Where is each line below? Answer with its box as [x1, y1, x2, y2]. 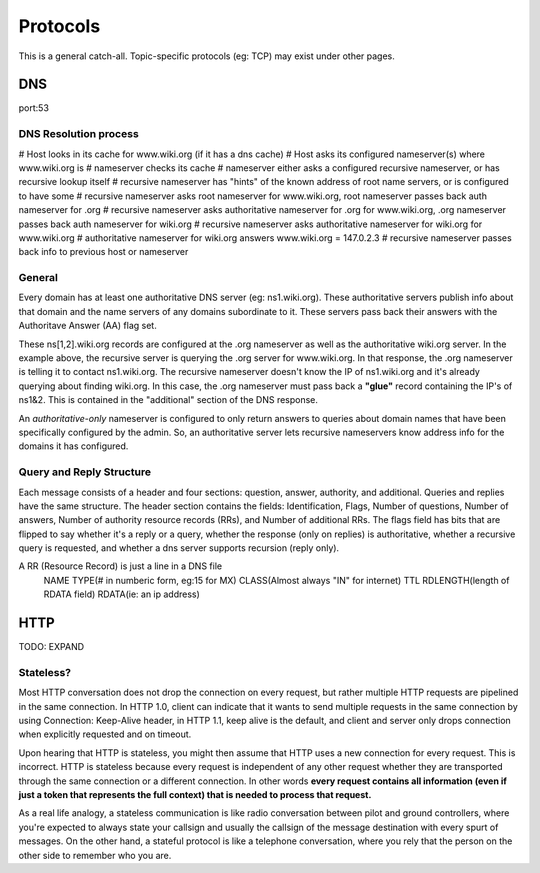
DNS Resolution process [18, 127, 139, 141]
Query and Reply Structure [18, 465, 152, 479]
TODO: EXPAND [18, 641, 85, 653]
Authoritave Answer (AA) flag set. [18, 320, 157, 332]
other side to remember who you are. [18, 849, 172, 861]
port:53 [18, 102, 50, 114]
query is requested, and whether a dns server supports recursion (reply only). [18, 542, 340, 554]
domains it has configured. [18, 440, 129, 452]
